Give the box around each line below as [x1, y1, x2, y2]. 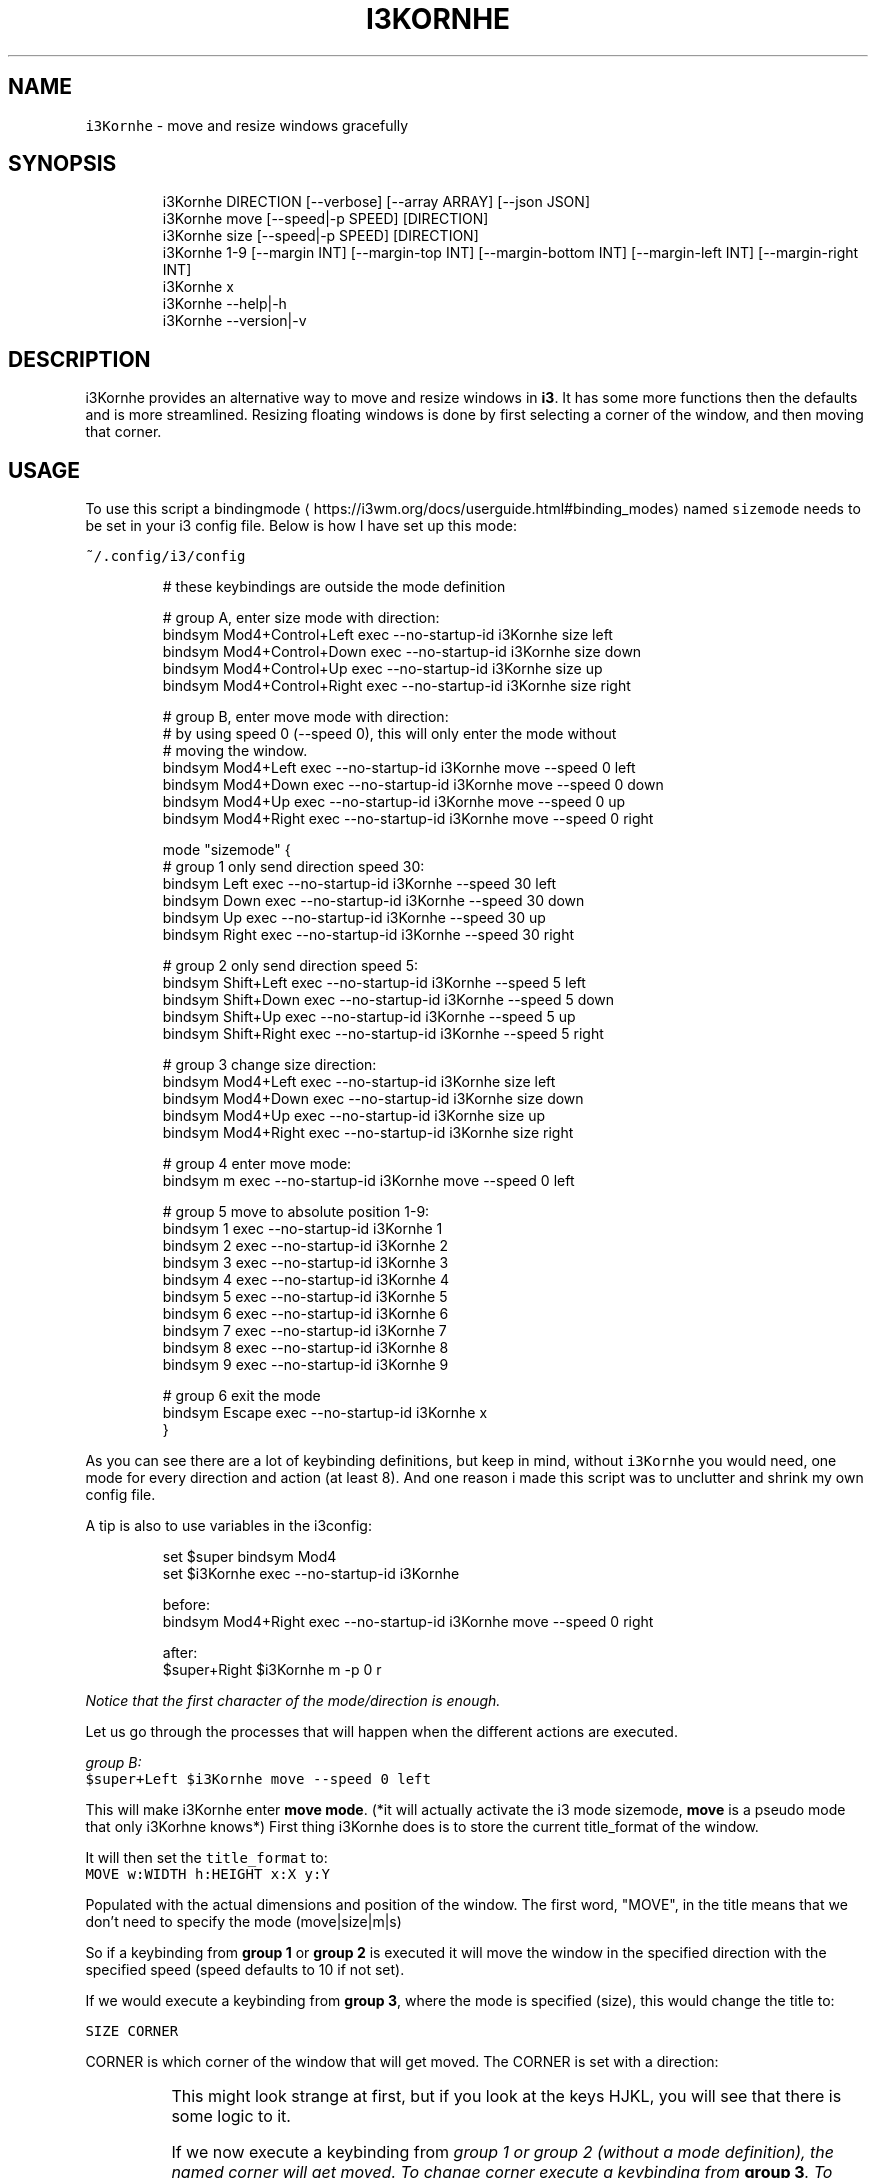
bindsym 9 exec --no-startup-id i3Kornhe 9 [162, 1356, 449, 1374]
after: [162, 1644, 198, 1662]
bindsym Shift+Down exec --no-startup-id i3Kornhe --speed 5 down [162, 991, 615, 1009]
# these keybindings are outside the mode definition [162, 578, 506, 596]
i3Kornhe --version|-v [162, 312, 307, 330]
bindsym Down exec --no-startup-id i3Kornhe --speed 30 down [162, 892, 585, 910]
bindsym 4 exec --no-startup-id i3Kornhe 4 [162, 1271, 449, 1289]
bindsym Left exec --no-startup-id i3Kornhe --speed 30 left [162, 875, 557, 893]
